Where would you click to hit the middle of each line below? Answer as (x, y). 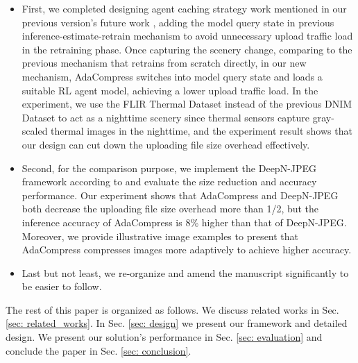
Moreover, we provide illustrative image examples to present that (160, 236)
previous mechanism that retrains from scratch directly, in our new (164, 63)
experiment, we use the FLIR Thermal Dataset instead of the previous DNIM (187, 104)
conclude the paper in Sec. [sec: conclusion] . (99, 350)
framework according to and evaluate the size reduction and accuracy (169, 181)
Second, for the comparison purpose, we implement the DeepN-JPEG (169, 168)
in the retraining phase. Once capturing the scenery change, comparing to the (187, 49)
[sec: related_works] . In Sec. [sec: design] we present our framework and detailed (177, 323)
